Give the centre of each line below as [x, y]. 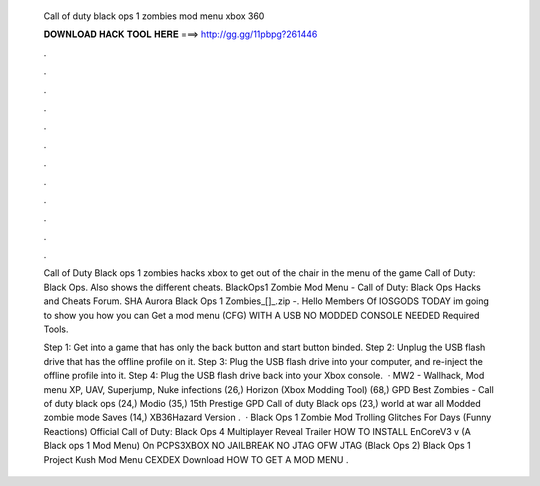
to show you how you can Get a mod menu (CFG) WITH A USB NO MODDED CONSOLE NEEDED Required [261, 315]
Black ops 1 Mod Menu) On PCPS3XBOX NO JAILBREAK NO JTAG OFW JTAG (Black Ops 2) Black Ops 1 [257, 446]
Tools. [56, 329]
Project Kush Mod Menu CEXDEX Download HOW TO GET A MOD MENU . [196, 459]
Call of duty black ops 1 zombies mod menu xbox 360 [154, 16]
